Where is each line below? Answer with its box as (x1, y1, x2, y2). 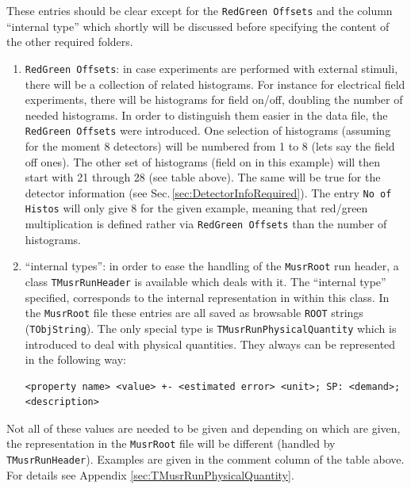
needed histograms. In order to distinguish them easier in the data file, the (25, 106, 388, 123)
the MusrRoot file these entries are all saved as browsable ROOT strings (25, 304, 363, 321)
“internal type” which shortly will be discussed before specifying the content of (6, 17, 390, 34)
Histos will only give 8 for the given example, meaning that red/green (25, 200, 368, 216)
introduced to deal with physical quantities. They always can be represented (25, 335, 396, 352)
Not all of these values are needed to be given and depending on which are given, (6, 419, 401, 436)
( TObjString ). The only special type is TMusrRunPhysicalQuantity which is (25, 319, 397, 336)
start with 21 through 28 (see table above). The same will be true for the (25, 169, 381, 185)
